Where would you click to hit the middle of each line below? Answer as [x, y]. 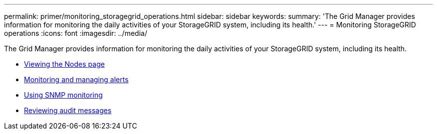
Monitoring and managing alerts [76, 79]
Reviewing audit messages [68, 110]
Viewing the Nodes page [64, 64]
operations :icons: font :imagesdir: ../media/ [76, 33]
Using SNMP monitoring [63, 95]
